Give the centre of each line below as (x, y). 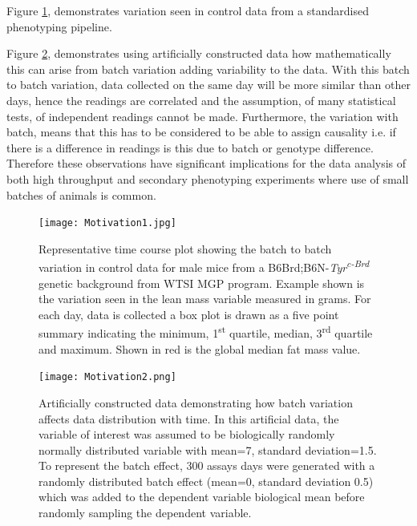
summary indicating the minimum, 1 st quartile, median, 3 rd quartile (206, 332)
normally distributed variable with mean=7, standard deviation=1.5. (208, 449)
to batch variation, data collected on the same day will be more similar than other (208, 85)
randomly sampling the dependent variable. (145, 513)
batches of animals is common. (81, 194)
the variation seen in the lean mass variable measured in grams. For (205, 299)
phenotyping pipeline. (59, 26)
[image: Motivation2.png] (107, 377)
